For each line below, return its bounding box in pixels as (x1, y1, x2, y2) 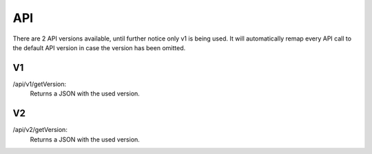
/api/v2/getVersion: (12, 126, 68, 134)
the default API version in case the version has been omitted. (12, 43, 186, 52)
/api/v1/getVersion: (12, 80, 67, 88)
